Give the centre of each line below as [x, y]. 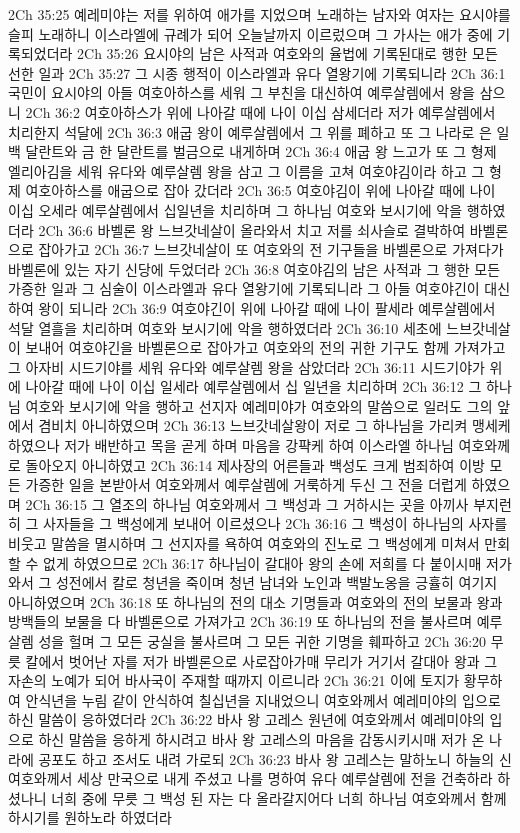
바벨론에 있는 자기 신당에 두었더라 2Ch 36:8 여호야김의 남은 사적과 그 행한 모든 [254, 268]
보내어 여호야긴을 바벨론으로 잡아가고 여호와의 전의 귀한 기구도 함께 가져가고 [265, 347]
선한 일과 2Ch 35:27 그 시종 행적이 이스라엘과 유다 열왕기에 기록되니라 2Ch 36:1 [257, 72]
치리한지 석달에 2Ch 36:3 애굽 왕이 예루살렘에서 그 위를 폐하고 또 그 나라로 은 [250, 131]
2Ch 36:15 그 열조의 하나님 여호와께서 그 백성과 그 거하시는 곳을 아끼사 [247, 503]
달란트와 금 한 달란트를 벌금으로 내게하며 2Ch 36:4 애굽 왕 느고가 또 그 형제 [261, 151]
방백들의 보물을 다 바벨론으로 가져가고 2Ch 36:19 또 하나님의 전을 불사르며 [240, 621]
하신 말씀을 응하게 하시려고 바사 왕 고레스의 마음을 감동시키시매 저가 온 [261, 738]
